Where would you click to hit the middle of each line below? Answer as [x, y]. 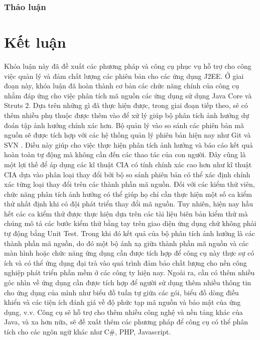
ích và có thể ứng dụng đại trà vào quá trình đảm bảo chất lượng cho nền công [125, 262]
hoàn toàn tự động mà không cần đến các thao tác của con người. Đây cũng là [125, 154]
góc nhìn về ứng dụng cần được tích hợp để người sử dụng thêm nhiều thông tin [128, 282]
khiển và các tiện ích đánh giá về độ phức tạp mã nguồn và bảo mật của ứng [122, 302]
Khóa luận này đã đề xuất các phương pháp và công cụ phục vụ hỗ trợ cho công [128, 66]
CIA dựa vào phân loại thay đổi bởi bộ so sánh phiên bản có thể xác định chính [127, 174]
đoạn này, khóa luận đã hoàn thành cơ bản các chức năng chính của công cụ [122, 86]
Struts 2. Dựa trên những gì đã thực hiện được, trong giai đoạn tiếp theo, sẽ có [126, 105]
